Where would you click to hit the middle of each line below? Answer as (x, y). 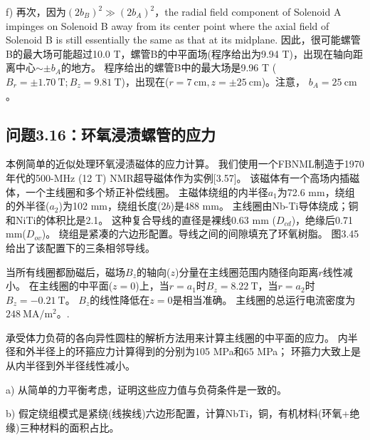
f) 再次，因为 (36, 11)
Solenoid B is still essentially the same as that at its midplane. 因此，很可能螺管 (183, 40)
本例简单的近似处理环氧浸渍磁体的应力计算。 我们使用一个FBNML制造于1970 (185, 164)
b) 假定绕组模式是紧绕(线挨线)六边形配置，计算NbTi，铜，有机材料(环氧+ (178, 413)
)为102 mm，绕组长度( (110, 206)
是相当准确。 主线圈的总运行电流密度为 (264, 299)
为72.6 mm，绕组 (316, 191)
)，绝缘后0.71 (322, 219)
